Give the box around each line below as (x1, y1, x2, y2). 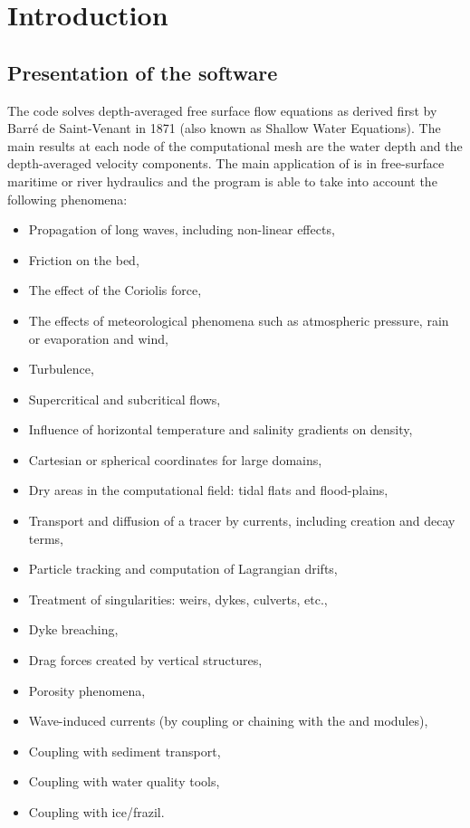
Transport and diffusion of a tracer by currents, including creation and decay (28, 511, 456, 530)
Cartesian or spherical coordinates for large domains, (28, 450, 322, 469)
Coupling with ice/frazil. (28, 803, 165, 822)
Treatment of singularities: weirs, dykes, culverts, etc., (28, 589, 328, 608)
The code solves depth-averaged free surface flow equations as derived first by (7, 100, 437, 119)
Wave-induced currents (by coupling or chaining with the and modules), (28, 711, 428, 730)
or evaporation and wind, (28, 328, 168, 347)
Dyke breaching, (28, 620, 119, 639)
